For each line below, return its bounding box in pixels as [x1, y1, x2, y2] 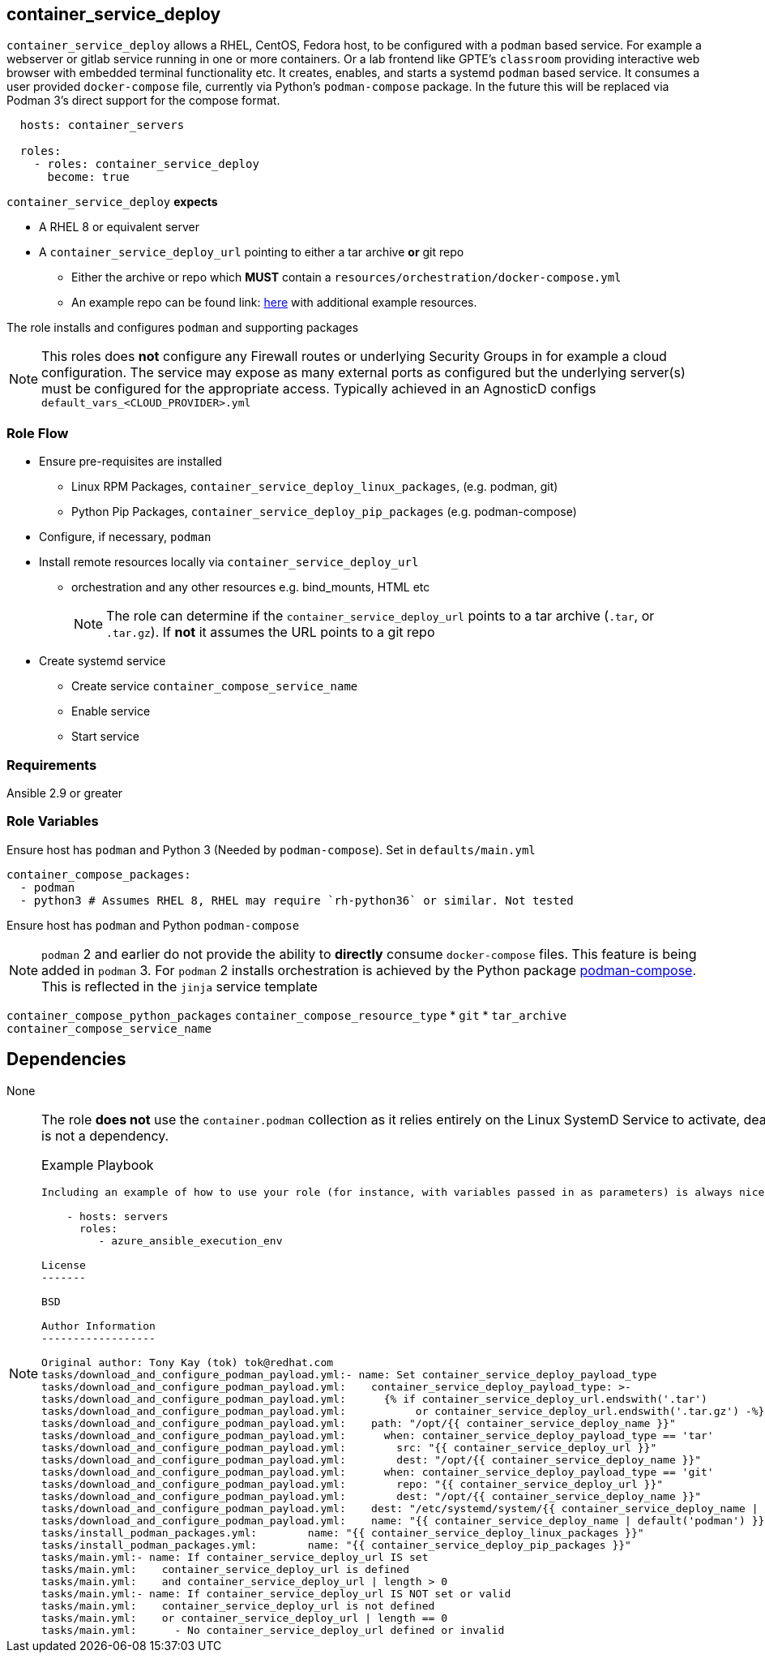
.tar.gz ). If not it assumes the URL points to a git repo [106, 624, 435, 641]
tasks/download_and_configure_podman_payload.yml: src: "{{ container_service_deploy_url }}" [41, 1441, 657, 1454]
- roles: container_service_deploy [33, 157, 259, 171]
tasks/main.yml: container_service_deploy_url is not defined [41, 1599, 435, 1612]
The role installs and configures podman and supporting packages [6, 320, 359, 335]
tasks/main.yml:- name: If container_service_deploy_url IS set [41, 1550, 429, 1563]
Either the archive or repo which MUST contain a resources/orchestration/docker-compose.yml [71, 270, 622, 285]
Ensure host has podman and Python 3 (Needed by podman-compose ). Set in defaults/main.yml [6, 842, 536, 857]
